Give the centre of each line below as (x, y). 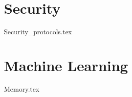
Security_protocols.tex (38, 32)
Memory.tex (22, 88)
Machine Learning (66, 65)
